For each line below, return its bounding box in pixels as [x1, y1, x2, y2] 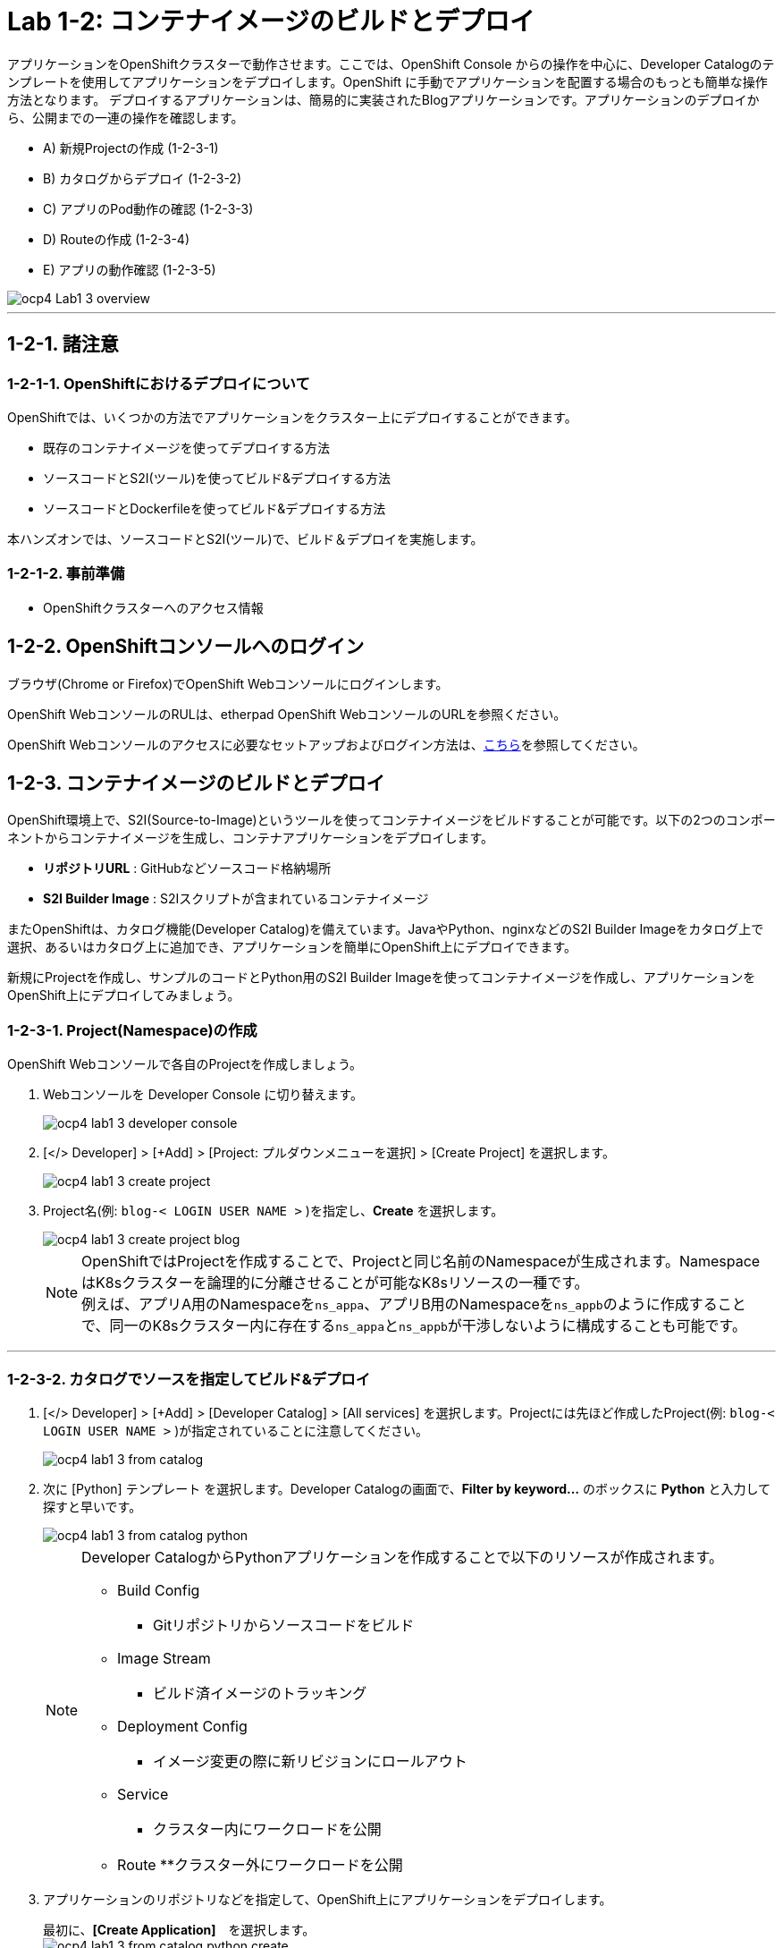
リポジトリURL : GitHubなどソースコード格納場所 [43, 860, 332, 877]
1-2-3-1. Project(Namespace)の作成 [7, 1021, 257, 1039]
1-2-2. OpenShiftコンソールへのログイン [7, 635, 365, 658]
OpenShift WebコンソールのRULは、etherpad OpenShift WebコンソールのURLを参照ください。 [7, 706, 567, 722]
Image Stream [117, 1648, 211, 1667]
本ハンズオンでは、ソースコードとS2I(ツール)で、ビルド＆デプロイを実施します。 [7, 530, 484, 546]
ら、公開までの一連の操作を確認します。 [7, 109, 244, 125]
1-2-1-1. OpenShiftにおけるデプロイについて [7, 374, 310, 393]
